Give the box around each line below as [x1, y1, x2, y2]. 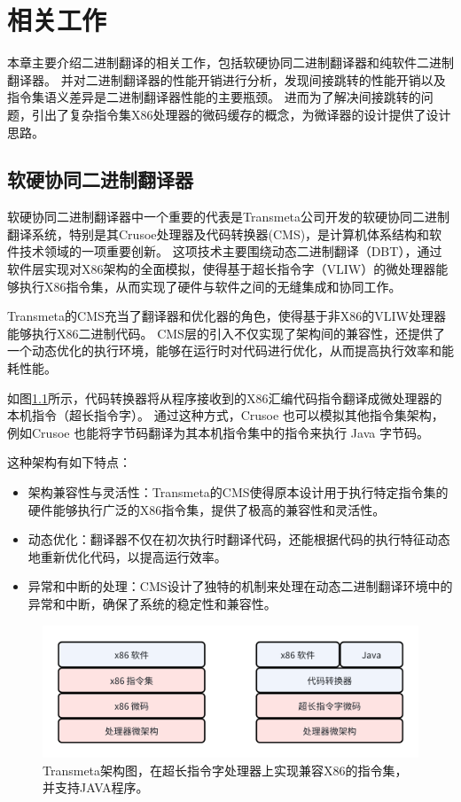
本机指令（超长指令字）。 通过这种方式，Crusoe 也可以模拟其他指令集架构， [7, 406, 444, 424]
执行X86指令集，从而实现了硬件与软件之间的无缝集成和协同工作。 [19, 276, 402, 295]
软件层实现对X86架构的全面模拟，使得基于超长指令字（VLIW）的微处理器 [7, 260, 436, 278]
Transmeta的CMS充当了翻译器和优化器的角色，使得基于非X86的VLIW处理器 [7, 307, 446, 325]
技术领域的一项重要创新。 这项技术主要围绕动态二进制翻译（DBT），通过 [19, 242, 442, 261]
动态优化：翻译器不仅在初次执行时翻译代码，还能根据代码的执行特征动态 [27, 530, 450, 549]
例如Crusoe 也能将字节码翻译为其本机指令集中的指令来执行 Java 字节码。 [7, 423, 429, 441]
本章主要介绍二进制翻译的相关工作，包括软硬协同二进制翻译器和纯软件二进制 [7, 53, 454, 72]
